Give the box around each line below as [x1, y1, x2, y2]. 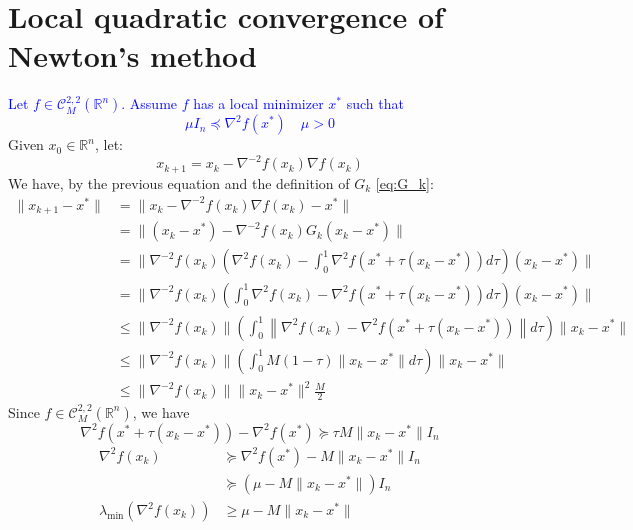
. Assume [121, 93, 178, 114]
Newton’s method [8, 35, 257, 76]
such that [346, 93, 404, 114]
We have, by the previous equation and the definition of [8, 172, 350, 193]
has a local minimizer [193, 93, 324, 114]
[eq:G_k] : [375, 172, 434, 193]
